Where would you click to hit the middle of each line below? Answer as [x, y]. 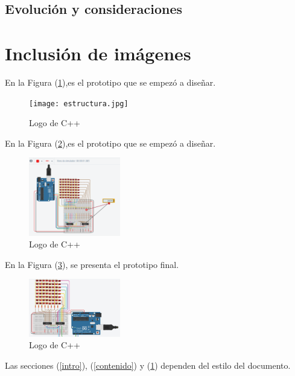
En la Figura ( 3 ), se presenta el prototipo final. [92, 264]
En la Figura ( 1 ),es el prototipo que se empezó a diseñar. [110, 82]
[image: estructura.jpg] [79, 104]
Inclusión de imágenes [98, 53]
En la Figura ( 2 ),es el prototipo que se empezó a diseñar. [110, 143]
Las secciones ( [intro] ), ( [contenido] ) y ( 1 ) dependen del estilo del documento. [148, 365]
